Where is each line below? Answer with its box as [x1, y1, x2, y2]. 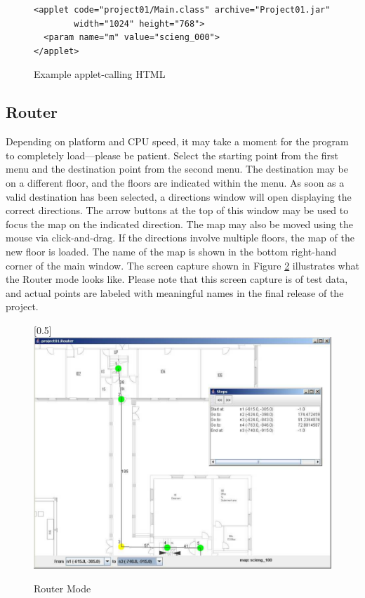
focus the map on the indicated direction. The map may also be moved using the [6, 216, 353, 231]
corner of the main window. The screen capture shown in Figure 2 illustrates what [6, 258, 359, 272]
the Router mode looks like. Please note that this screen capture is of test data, [6, 272, 348, 286]
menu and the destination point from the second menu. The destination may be [6, 161, 348, 176]
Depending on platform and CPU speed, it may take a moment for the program [6, 134, 349, 149]
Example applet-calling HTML [34, 67, 166, 81]
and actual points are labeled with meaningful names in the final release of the [6, 285, 344, 300]
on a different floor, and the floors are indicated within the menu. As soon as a [6, 175, 345, 190]
